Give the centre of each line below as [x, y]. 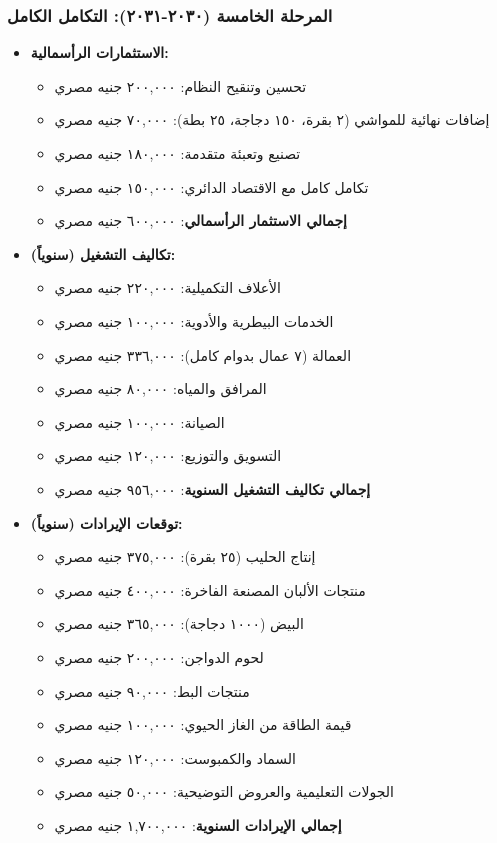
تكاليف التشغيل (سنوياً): [103, 253]
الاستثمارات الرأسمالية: [99, 52]
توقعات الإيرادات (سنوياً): [106, 522]
